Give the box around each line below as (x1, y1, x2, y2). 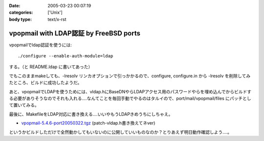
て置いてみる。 (9, 102, 39, 108)
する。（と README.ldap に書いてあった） (9, 64, 93, 70)
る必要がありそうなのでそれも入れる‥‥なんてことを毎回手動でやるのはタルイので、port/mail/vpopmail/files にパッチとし (9, 95, 251, 102)
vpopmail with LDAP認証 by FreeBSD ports (9, 29, 141, 37)
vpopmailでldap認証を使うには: (9, 42, 72, 48)
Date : (9, 3, 21, 8)
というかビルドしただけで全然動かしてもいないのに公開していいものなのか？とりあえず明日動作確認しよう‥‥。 (9, 129, 232, 135)
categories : (9, 10, 33, 16)
